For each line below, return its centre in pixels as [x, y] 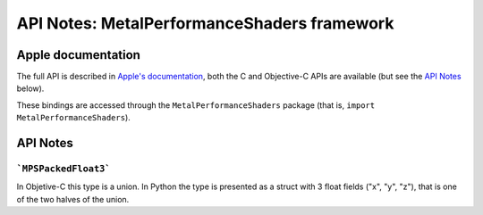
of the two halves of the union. [73, 199]
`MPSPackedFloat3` [64, 169]
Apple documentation [78, 55]
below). [30, 88]
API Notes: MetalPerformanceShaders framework [205, 23]
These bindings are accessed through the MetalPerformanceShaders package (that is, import [196, 105]
